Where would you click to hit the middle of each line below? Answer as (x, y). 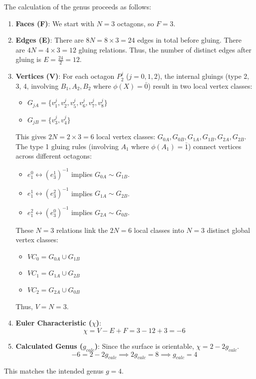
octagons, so (136, 23)
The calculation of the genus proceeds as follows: (78, 6)
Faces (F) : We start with (55, 23)
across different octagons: (54, 156)
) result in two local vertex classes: (200, 85)
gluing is (28, 59)
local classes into (159, 230)
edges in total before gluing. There (189, 40)
